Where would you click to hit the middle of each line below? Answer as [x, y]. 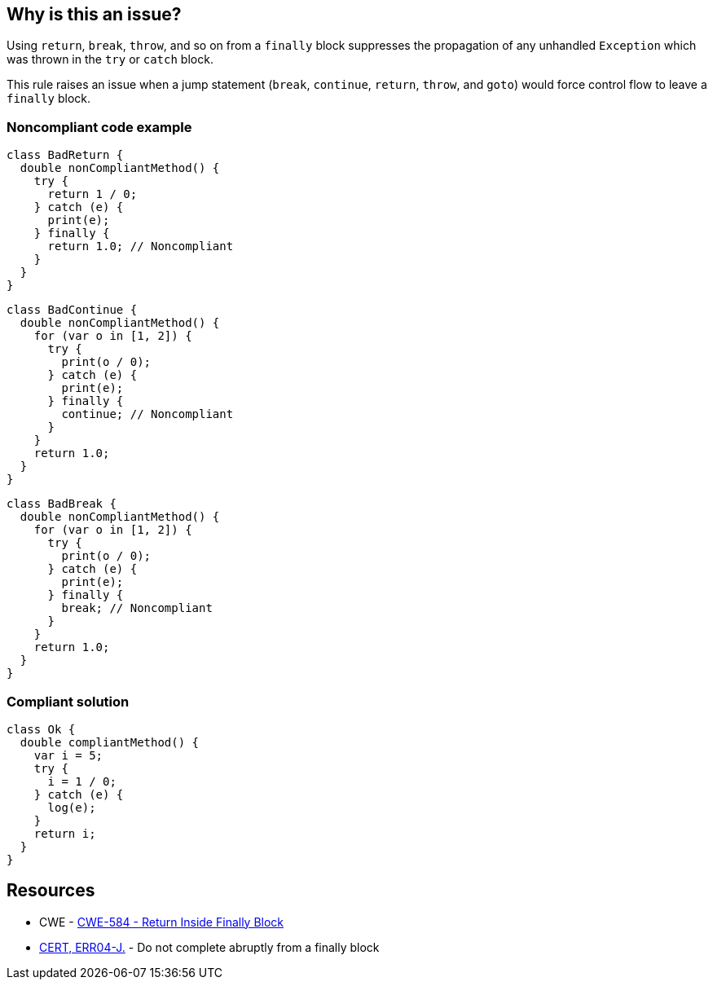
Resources [51, 891]
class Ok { [41, 729]
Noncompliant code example [99, 127]
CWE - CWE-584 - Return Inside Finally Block [162, 922]
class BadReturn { [65, 155]
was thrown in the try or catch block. [110, 59]
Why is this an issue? [94, 14]
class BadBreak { [62, 504]
